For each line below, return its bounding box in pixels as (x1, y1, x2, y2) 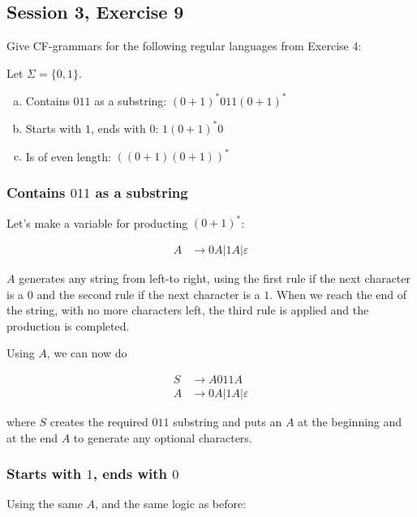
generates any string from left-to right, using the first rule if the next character (19, 270, 411, 287)
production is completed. (6, 317, 130, 334)
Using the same (6, 495, 83, 512)
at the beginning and (298, 413, 402, 430)
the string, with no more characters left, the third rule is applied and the (6, 301, 369, 318)
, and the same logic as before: (95, 495, 247, 512)
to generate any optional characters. (73, 429, 252, 446)
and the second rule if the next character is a (37, 285, 260, 302)
